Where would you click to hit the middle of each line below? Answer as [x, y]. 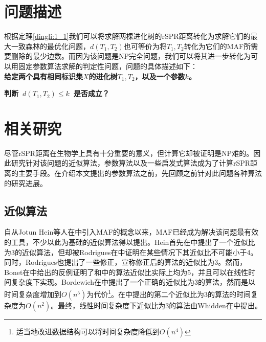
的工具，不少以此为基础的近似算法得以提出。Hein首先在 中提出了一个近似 [126, 242]
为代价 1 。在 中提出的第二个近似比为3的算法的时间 [169, 293]
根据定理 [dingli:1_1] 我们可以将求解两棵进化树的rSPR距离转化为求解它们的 [127, 36]
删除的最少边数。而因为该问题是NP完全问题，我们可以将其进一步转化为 [131, 56]
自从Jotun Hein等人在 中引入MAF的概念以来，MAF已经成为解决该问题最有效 [131, 232]
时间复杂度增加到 [33, 294]
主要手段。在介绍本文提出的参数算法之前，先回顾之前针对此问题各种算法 [140, 173]
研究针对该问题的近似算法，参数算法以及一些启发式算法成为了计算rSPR [131, 163]
